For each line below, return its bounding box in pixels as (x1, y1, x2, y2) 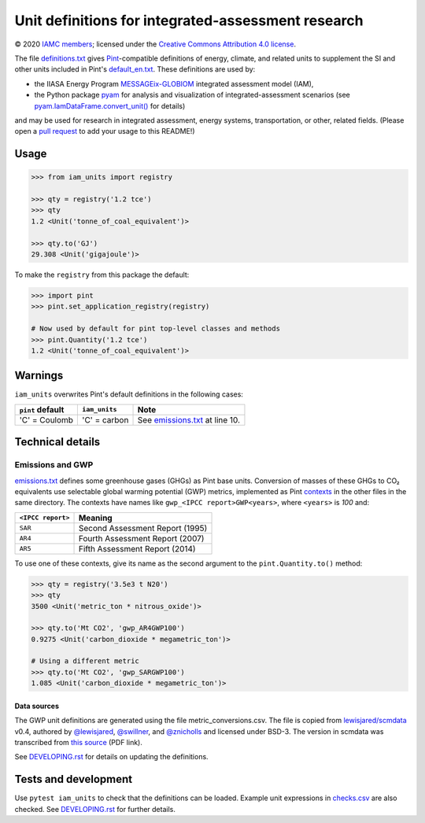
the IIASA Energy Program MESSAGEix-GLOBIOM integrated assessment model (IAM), (34, 79, 314, 88)
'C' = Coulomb (19, 414, 74, 425)
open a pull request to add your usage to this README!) (14, 127, 195, 136)
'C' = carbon (82, 414, 129, 425)
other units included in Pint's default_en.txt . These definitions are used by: (14, 65, 256, 74)
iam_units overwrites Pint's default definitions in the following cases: (14, 389, 244, 399)
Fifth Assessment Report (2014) (78, 543, 196, 554)
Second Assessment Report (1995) (78, 522, 208, 533)
